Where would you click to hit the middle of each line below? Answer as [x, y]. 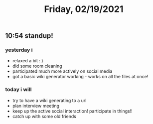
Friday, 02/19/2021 [84, 9]
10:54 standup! [29, 36]
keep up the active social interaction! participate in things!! [73, 111]
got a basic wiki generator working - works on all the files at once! [80, 77]
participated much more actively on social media [62, 71]
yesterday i [19, 50]
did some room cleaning [37, 66]
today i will [18, 90]
